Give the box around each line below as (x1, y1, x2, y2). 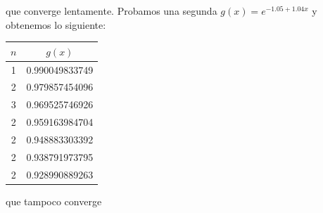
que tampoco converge (6, 193, 102, 208)
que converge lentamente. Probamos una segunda (6, 4, 217, 18)
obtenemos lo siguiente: (6, 17, 106, 32)
